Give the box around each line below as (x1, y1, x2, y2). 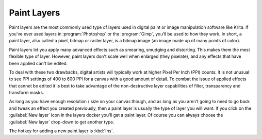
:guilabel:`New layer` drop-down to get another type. (9, 119, 115, 125)
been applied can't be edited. (9, 60, 68, 66)
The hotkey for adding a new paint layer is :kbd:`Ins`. (9, 128, 114, 134)
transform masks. (9, 90, 44, 96)
